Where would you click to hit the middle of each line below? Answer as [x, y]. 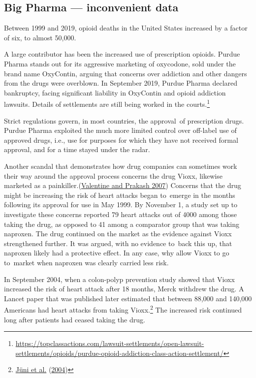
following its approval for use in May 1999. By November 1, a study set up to [121, 205]
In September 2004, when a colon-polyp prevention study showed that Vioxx [119, 279]
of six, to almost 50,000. [40, 37]
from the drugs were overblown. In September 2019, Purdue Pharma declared [121, 83]
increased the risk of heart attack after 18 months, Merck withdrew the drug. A [124, 289]
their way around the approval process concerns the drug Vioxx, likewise [113, 175]
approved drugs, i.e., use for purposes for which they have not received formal [121, 140]
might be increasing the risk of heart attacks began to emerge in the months [120, 195]
